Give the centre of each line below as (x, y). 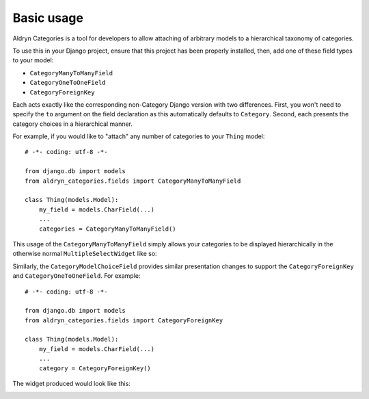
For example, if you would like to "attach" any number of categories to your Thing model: (139, 136)
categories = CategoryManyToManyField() (108, 229)
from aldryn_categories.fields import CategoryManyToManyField (133, 181)
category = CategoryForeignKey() (95, 368)
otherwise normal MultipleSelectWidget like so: (85, 254)
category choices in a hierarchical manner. (73, 124)
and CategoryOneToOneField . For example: (77, 276)
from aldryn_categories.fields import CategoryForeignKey (124, 320)
